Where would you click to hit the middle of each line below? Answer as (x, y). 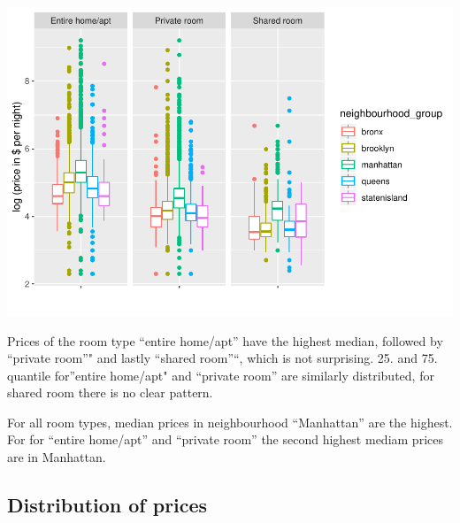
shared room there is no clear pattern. (110, 392)
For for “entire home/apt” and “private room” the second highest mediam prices (225, 439)
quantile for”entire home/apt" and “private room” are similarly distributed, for (221, 375)
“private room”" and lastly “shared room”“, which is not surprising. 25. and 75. (222, 358)
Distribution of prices (107, 505)
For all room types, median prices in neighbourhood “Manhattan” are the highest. (230, 422)
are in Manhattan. (57, 457)
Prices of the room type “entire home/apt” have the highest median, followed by (225, 340)
